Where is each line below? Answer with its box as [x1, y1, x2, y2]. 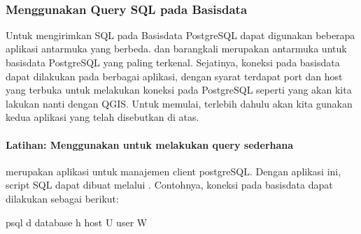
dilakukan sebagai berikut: [6, 191, 119, 205]
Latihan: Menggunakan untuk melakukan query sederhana [6, 137, 294, 152]
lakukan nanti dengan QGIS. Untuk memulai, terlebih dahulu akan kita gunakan [6, 96, 353, 110]
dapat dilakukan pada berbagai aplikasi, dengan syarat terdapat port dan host [6, 68, 343, 83]
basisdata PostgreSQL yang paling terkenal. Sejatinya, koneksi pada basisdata [6, 55, 340, 69]
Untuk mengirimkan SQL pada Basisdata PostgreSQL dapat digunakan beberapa [6, 27, 355, 42]
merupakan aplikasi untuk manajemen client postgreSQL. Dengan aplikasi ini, [6, 163, 341, 178]
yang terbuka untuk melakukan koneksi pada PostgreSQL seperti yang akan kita [6, 82, 352, 97]
